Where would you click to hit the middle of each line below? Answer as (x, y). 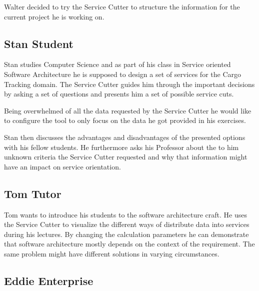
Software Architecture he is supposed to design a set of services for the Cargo (122, 74)
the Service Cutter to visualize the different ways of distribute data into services (127, 224)
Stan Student (39, 43)
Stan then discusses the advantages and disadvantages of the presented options (125, 137)
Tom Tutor (33, 193)
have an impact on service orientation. (62, 166)
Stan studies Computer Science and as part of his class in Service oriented (117, 64)
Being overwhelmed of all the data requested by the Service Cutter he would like (128, 110)
